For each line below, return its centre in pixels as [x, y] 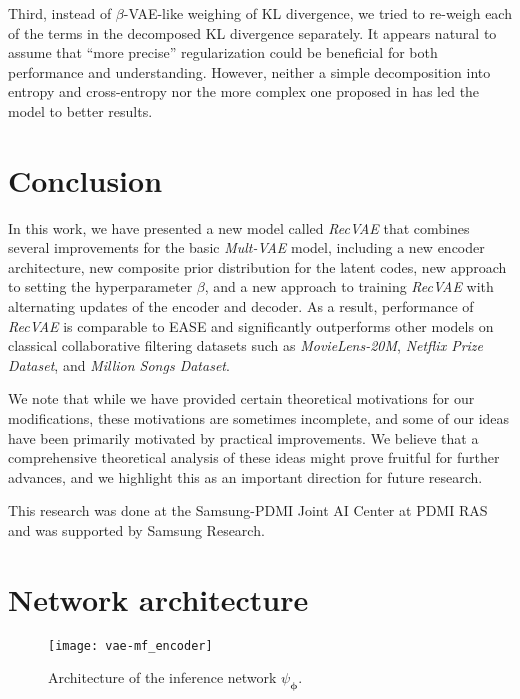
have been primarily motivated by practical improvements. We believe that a [243, 437]
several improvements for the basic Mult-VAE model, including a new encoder [246, 247]
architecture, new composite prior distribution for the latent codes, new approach [257, 266]
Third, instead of [60, 13]
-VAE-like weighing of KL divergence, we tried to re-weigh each [317, 13]
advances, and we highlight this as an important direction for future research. [245, 476]
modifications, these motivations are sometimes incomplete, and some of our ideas [259, 418]
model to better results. [80, 110]
